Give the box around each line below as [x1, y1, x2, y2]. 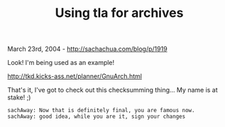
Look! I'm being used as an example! [7, 59, 115, 67]
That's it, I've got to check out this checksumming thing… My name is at [7, 86, 218, 95]
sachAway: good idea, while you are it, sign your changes [7, 113, 186, 121]
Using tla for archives [55, 5, 184, 21]
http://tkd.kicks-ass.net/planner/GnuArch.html [7, 72, 142, 80]
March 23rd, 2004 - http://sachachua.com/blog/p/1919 [7, 44, 168, 54]
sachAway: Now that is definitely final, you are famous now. [7, 107, 195, 114]
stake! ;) [7, 93, 31, 102]
